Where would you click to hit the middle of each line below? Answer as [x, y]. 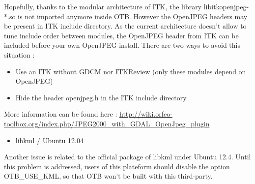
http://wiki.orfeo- [146, 114]
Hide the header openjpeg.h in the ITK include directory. [102, 97]
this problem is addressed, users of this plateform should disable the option [117, 166]
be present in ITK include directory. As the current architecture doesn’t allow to [125, 26]
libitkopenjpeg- [226, 6]
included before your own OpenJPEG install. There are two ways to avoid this [122, 45]
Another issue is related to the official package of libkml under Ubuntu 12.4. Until [127, 157]
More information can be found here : [61, 114]
